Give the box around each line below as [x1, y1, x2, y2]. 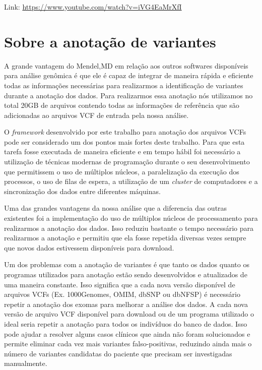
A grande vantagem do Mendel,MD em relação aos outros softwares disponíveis [4, 60, 248, 71]
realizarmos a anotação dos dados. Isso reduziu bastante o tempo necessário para [4, 222, 254, 233]
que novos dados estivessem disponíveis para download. [4, 242, 174, 253]
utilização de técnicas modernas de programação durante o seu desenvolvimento [4, 156, 250, 167]
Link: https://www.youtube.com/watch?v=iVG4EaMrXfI [4, 2, 182, 12]
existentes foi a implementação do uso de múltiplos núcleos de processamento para [4, 213, 258, 223]
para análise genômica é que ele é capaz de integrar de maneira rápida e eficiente [4, 70, 253, 81]
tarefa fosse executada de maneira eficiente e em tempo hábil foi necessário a [4, 146, 241, 157]
